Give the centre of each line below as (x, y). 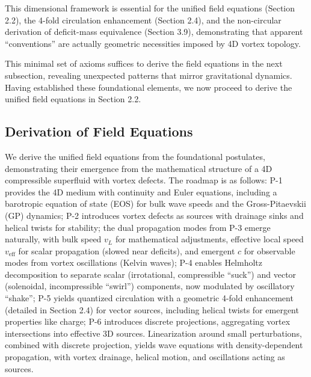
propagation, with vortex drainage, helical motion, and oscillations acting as (145, 357)
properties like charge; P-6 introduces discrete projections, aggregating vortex (148, 321)
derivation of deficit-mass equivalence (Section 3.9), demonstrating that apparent (154, 32)
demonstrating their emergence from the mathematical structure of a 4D (139, 168)
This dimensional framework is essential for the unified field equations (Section (150, 8)
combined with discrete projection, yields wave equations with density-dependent (154, 345)
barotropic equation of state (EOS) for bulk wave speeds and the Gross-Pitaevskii (155, 204)
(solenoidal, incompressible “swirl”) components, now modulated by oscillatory (150, 286)
